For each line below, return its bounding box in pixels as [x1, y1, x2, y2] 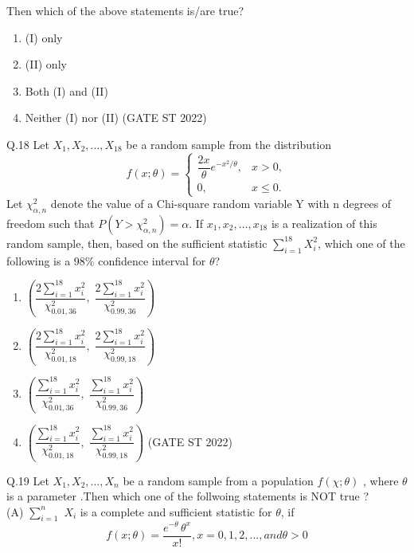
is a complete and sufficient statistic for [80, 503, 272, 520]
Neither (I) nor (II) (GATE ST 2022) [25, 109, 207, 126]
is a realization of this [271, 214, 377, 231]
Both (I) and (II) [25, 82, 108, 99]
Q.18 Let [6, 135, 49, 152]
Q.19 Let [6, 472, 49, 488]
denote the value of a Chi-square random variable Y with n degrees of [50, 195, 392, 212]
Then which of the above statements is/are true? [6, 2, 244, 18]
